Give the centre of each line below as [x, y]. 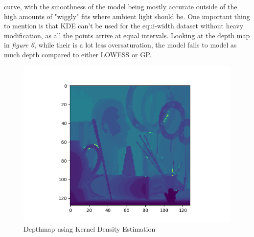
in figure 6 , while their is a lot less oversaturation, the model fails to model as [120, 45]
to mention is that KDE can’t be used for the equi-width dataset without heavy [124, 26]
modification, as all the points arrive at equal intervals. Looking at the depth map [127, 35]
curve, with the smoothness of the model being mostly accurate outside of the [121, 6]
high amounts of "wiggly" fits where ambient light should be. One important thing [127, 16]
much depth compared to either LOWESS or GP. [78, 54]
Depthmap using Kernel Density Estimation [90, 229]
